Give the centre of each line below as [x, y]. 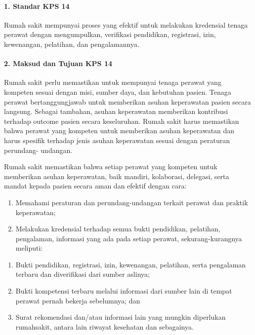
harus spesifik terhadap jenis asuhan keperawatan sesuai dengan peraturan [117, 140]
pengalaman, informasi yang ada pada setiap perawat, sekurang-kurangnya [129, 238]
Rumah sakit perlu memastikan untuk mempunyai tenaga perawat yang [113, 82]
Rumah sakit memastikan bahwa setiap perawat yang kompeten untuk [111, 167]
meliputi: [29, 248]
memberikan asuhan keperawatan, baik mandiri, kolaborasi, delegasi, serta [117, 176]
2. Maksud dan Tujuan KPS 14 [58, 63]
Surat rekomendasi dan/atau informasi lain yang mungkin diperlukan [121, 317]
